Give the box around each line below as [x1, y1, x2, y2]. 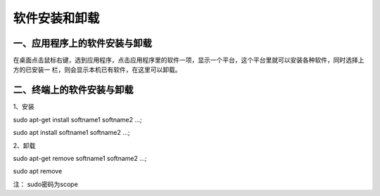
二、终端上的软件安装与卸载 [13, 84, 134, 96]
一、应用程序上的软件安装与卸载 [13, 37, 152, 49]
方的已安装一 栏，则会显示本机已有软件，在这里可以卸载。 [13, 65, 182, 74]
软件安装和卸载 [13, 11, 100, 26]
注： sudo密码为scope [13, 180, 79, 188]
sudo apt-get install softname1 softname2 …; [13, 115, 142, 124]
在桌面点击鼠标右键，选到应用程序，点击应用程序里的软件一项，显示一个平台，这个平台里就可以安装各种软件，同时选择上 [13, 56, 365, 65]
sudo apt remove [13, 167, 63, 176]
